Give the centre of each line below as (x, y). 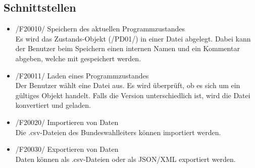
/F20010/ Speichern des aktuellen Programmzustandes (100, 29)
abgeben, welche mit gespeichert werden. (78, 58)
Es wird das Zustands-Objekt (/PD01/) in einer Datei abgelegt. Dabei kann (133, 38)
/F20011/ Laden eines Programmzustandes (82, 75)
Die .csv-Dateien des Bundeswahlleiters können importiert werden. (118, 132)
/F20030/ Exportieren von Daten (67, 149)
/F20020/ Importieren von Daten (67, 122)
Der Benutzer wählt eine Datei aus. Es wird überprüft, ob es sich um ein (128, 85)
